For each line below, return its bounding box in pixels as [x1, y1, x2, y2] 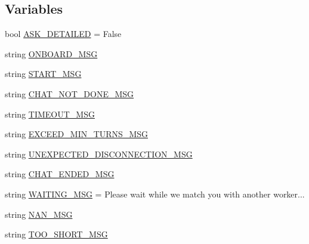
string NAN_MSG [5, 208, 73, 220]
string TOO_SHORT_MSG [5, 228, 108, 240]
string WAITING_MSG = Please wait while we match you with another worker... [5, 187, 305, 200]
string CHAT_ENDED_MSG [5, 168, 115, 180]
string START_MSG [5, 67, 82, 80]
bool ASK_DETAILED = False [5, 27, 122, 40]
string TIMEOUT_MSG [5, 107, 95, 120]
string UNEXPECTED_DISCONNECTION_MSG [5, 147, 193, 160]
